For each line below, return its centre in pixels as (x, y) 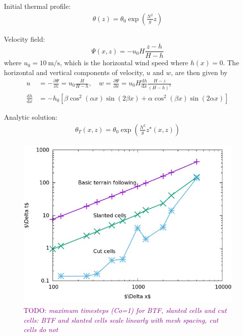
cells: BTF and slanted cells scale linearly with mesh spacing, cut (121, 320)
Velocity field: (25, 39)
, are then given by (199, 72)
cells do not (41, 329)
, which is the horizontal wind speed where (124, 63)
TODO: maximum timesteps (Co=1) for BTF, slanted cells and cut (125, 310)
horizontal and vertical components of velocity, (74, 72)
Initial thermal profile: (37, 6)
